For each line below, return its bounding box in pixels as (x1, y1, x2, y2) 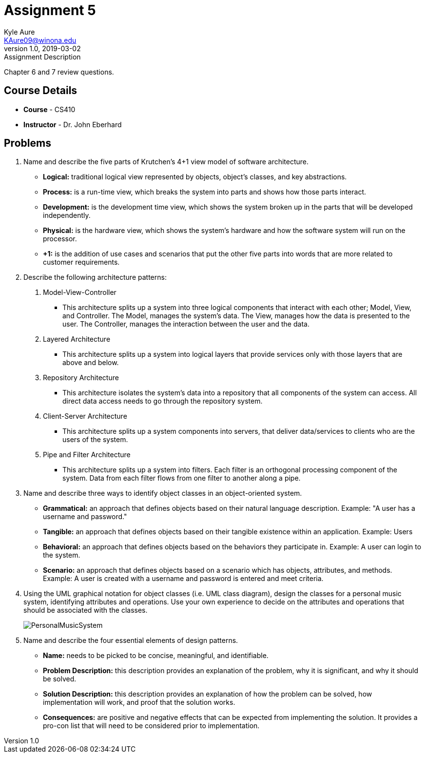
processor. (43, 234, 77, 243)
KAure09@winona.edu (4, 36, 77, 44)
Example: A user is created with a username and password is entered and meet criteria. (43, 574, 324, 583)
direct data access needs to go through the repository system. (62, 397, 263, 406)
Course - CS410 (23, 105, 76, 114)
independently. (43, 211, 91, 220)
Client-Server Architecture (43, 412, 127, 421)
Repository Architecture (43, 373, 119, 382)
